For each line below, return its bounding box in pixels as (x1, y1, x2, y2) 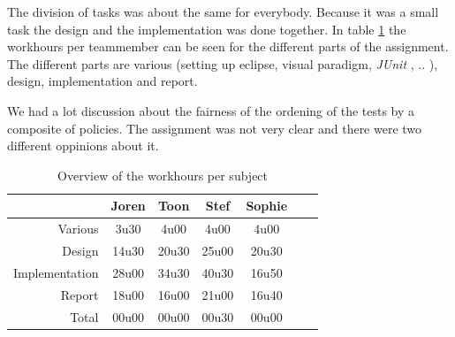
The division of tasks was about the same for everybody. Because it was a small (7, 3, 439, 20)
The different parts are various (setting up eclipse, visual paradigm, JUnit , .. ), (7, 54, 438, 73)
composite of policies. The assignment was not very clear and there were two (7, 119, 422, 137)
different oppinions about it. (7, 136, 159, 155)
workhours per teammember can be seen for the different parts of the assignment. (7, 37, 449, 56)
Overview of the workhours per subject (57, 165, 269, 184)
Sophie (246, 196, 288, 215)
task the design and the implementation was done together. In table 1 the (7, 19, 406, 38)
